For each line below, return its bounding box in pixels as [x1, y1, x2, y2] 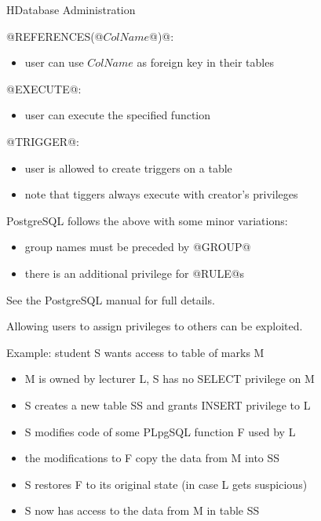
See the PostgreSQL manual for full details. [6, 291, 215, 308]
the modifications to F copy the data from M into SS [24, 450, 280, 466]
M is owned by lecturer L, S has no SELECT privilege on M [24, 370, 315, 387]
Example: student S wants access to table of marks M [6, 344, 264, 360]
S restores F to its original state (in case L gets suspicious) [24, 475, 308, 492]
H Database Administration [6, 2, 136, 17]
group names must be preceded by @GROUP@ [24, 239, 251, 255]
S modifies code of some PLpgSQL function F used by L [24, 423, 296, 439]
